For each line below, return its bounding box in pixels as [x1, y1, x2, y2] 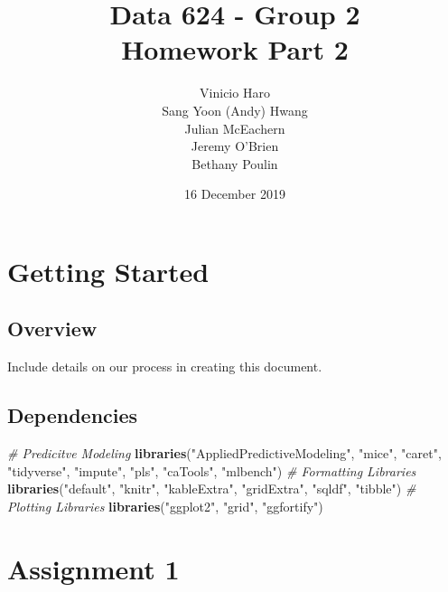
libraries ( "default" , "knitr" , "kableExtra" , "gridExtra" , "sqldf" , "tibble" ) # [7, 479, 416, 498]
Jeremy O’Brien [191, 136, 279, 155]
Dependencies [7, 401, 138, 429]
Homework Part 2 [121, 31, 349, 68]
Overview [7, 315, 98, 343]
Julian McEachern [184, 118, 285, 137]
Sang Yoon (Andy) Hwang [162, 100, 308, 119]
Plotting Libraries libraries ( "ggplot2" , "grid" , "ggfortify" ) [7, 496, 323, 515]
